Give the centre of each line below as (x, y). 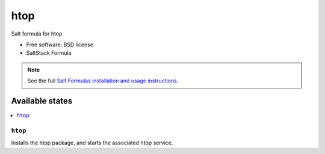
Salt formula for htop (37, 34)
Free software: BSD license (60, 45)
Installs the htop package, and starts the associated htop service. (92, 143)
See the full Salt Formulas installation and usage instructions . (103, 81)
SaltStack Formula (49, 53)
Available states (42, 101)
